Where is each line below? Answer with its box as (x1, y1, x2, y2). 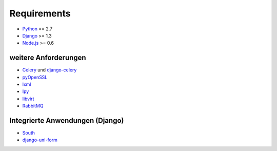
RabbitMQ (22, 103, 44, 109)
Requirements (9, 8, 71, 19)
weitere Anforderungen (9, 53, 87, 62)
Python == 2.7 (22, 26, 53, 32)
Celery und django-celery (22, 67, 77, 73)
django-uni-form (22, 137, 57, 143)
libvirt (22, 96, 34, 102)
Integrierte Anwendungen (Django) (9, 116, 124, 125)
